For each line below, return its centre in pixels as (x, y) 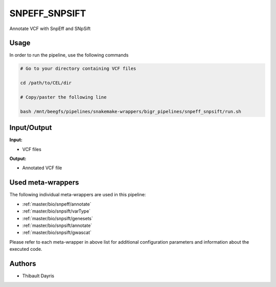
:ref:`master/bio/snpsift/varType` (56, 211)
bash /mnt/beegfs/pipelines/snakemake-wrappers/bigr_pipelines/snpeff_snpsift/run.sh (131, 111)
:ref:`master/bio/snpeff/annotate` (57, 204)
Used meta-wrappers (44, 183)
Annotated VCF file (42, 168)
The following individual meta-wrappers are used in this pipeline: (78, 195)
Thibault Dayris (38, 276)
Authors (23, 263)
